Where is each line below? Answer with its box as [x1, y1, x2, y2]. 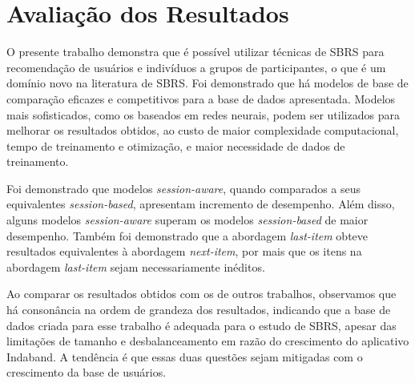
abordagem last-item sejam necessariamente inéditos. [6, 258, 265, 275]
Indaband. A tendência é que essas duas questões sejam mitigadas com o [6, 348, 363, 365]
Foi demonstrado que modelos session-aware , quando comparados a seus [6, 179, 361, 196]
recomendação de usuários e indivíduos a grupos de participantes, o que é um [6, 58, 386, 75]
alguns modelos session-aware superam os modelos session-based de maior [6, 212, 369, 228]
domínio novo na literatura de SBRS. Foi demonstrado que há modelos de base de [6, 75, 409, 91]
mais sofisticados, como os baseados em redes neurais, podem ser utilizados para [6, 106, 400, 123]
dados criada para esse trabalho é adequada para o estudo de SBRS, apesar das [6, 316, 397, 333]
